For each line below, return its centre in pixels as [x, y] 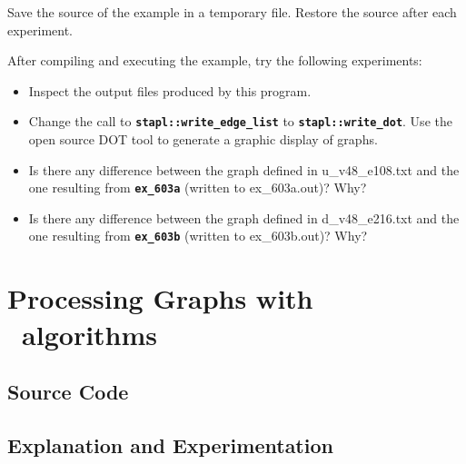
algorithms [90, 334]
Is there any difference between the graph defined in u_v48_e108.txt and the [244, 169]
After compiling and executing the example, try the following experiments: [215, 60]
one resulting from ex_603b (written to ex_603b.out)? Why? [198, 236]
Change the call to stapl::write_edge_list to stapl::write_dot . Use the [240, 121]
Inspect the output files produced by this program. [170, 90]
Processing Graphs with [160, 298]
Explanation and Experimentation [170, 444]
